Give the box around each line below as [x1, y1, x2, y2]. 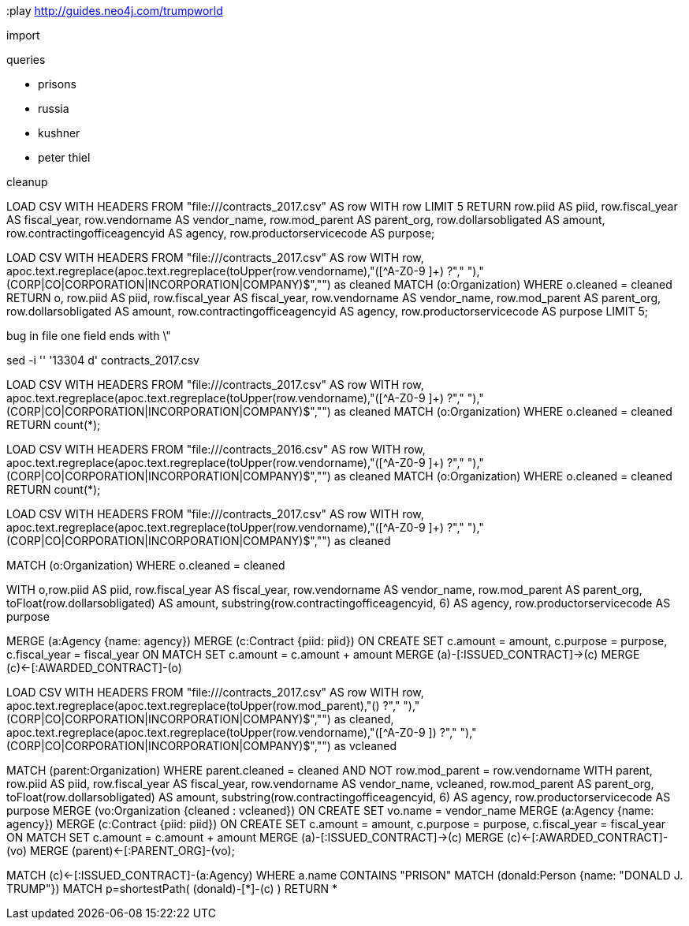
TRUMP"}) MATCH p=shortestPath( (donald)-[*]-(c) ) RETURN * [6, 882, 338, 895]
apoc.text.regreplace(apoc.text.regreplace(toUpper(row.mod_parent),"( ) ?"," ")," [6, 699, 420, 712]
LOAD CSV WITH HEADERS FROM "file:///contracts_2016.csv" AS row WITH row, [6, 442, 426, 456]
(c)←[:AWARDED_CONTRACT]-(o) [6, 661, 182, 674]
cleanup [6, 175, 48, 189]
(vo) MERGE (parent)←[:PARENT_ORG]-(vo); [6, 844, 235, 857]
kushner [38, 126, 80, 140]
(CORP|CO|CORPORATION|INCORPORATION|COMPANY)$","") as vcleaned [6, 739, 397, 752]
